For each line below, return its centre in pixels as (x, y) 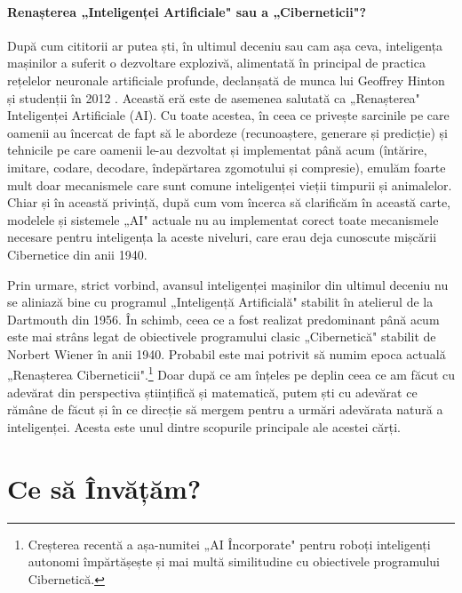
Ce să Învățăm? (104, 488)
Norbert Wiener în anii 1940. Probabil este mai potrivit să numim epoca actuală (227, 353)
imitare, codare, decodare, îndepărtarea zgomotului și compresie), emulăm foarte (227, 167)
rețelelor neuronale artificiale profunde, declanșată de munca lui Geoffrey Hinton (226, 80)
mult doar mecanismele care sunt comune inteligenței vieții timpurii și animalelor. (230, 184)
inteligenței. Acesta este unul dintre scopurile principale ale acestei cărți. (204, 426)
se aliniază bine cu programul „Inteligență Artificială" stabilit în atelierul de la (220, 302)
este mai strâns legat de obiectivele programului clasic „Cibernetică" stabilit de (222, 337)
